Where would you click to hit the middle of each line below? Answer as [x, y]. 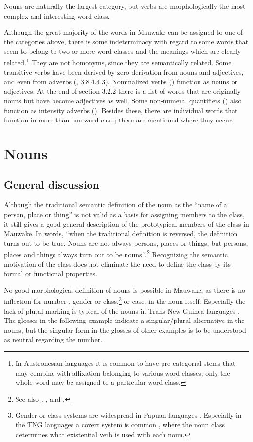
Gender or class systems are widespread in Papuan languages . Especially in [128, 415]
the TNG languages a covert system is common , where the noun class [120, 424]
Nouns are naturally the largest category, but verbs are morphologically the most [125, 6]
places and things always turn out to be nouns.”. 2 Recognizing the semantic [116, 253]
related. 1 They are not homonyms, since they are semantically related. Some [118, 61]
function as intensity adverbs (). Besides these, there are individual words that [121, 110]
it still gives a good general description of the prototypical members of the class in [126, 224]
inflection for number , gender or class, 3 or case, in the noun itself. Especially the [125, 301]
